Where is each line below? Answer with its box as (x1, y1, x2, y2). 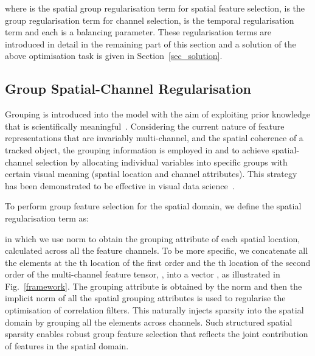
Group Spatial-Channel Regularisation (5, 79, 251, 98)
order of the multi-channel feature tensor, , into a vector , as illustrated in (5, 268, 280, 281)
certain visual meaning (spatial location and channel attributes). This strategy (5, 167, 297, 180)
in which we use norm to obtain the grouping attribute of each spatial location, (5, 232, 300, 245)
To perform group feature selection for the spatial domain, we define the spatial (5, 200, 302, 212)
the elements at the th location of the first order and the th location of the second (5, 256, 311, 268)
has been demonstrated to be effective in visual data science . (5, 179, 235, 192)
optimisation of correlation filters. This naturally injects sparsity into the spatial (5, 304, 304, 316)
